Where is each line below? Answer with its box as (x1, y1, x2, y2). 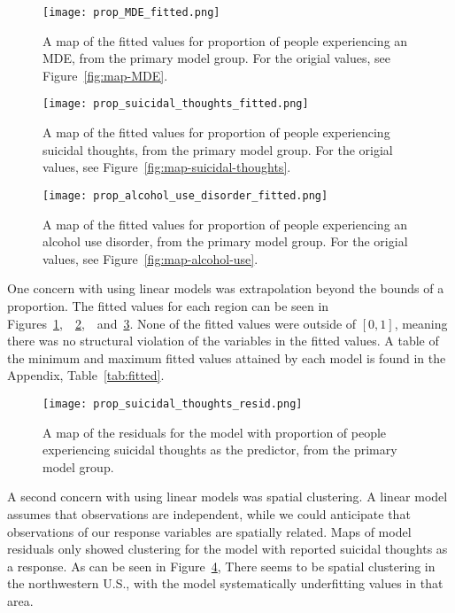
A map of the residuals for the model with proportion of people (42, 423, 387, 441)
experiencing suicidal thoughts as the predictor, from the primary (42, 440, 397, 459)
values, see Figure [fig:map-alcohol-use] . (42, 249, 258, 268)
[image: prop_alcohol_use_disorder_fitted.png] (42, 189, 328, 202)
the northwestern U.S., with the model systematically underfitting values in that (7, 574, 443, 593)
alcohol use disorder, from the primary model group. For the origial (42, 232, 408, 251)
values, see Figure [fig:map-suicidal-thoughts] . (42, 158, 291, 176)
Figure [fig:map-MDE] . (42, 66, 168, 84)
